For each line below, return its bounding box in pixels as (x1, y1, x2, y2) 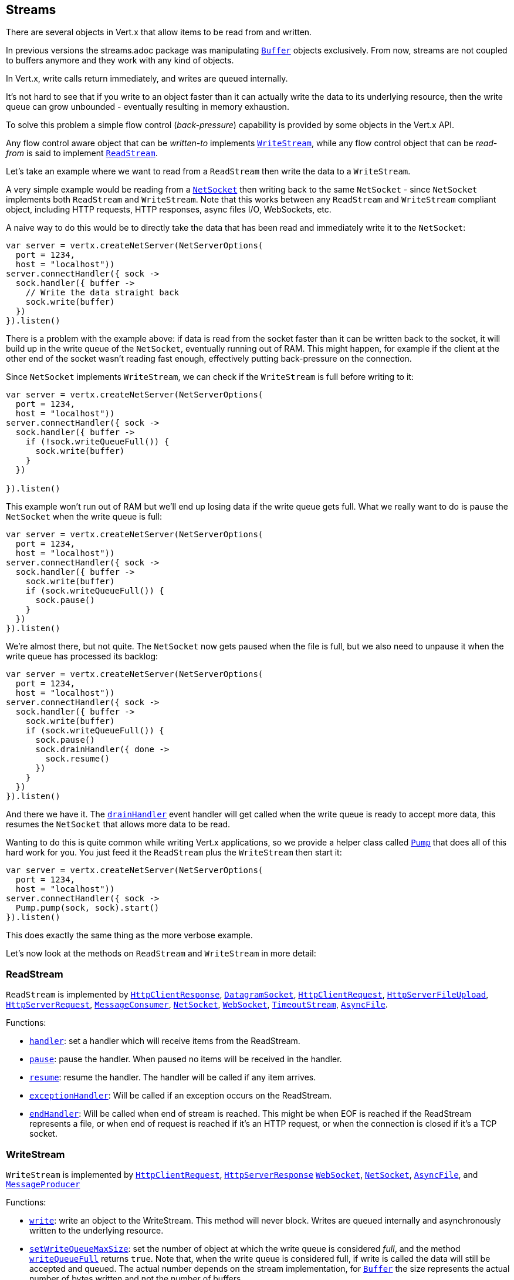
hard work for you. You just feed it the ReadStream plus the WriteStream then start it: (6, 847, 342, 858)
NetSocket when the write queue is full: (6, 511, 163, 522)
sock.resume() (45, 754, 110, 764)
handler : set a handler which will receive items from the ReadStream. (29, 1036, 300, 1046)
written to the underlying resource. (29, 1225, 164, 1235)
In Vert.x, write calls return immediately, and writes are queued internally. (6, 73, 288, 84)
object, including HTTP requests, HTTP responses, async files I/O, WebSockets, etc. (6, 204, 332, 215)
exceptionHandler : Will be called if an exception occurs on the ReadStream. (29, 1090, 332, 1101)
